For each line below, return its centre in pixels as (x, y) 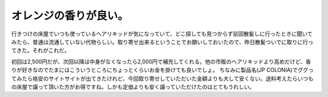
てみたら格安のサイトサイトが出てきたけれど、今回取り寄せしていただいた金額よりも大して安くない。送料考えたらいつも (162, 78)
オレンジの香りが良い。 (70, 16)
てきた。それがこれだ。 (40, 51)
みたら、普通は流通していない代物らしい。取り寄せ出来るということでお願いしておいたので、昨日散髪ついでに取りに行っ (162, 42)
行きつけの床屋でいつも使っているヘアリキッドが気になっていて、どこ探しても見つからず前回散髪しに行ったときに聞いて (162, 34)
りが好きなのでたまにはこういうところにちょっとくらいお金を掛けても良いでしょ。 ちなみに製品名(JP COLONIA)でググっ (162, 70)
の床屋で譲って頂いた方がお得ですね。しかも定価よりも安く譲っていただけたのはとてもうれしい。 (133, 87)
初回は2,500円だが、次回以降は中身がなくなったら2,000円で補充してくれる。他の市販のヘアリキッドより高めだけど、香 (161, 61)
